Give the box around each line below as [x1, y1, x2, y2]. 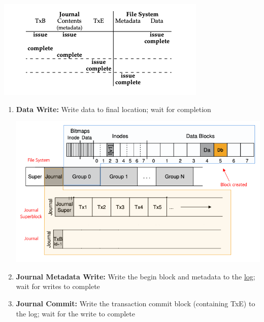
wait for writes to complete [16, 281, 100, 292]
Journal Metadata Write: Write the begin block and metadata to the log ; [16, 271, 255, 281]
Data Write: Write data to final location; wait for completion [16, 103, 211, 114]
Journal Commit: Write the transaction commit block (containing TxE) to [16, 298, 255, 308]
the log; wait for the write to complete [16, 308, 135, 318]
